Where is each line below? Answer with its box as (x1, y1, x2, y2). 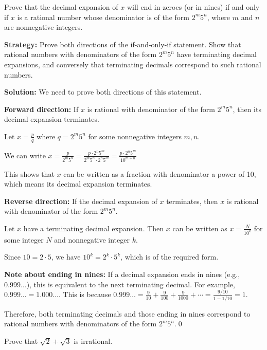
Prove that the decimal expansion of (4, 2, 118, 12)
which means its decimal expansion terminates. (4, 178, 152, 189)
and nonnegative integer (54, 234, 130, 245)
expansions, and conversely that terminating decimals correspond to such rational (4, 59, 261, 69)
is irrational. (74, 335, 113, 346)
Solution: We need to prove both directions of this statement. (4, 86, 202, 97)
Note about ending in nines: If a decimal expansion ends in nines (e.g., (4, 268, 240, 279)
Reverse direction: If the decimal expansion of (4, 195, 157, 206)
